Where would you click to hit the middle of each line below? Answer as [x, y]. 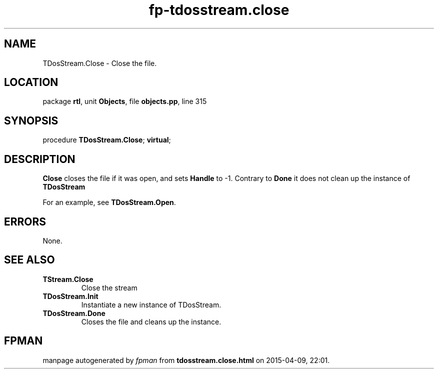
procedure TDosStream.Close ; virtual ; [107, 140]
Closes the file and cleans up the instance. [151, 321]
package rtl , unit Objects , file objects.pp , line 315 [125, 101]
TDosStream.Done [74, 313]
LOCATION [31, 82]
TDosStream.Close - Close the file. [100, 63]
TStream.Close [68, 279]
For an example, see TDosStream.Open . [109, 202]
